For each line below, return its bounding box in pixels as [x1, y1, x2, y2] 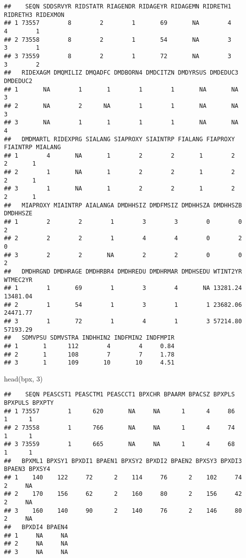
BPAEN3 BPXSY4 [4, 465, 51, 473]
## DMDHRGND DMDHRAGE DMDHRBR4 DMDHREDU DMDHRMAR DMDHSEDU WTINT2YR [4, 268, 242, 275]
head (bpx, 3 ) [4, 373, 43, 383]
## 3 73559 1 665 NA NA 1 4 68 [4, 441, 235, 448]
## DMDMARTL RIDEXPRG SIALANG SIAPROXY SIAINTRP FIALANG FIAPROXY [4, 135, 235, 143]
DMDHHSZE [4, 210, 33, 217]
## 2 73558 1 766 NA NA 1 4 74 [4, 424, 235, 432]
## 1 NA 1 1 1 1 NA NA [4, 86, 239, 93]
